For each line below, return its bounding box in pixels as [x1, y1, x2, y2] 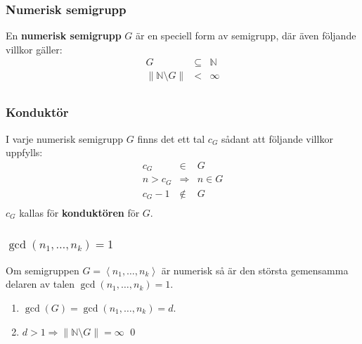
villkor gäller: [6, 42, 63, 56]
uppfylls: [6, 145, 43, 160]
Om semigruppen [6, 262, 79, 277]
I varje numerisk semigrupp [6, 131, 124, 146]
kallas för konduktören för [19, 205, 140, 219]
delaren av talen [6, 276, 75, 291]
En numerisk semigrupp [6, 28, 122, 43]
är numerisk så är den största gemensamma [161, 262, 349, 277]
